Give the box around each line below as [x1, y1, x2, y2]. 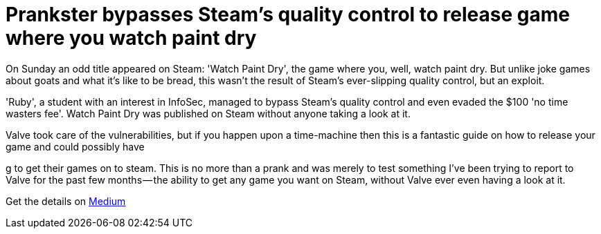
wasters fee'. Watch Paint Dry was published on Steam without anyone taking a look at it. [6, 107, 411, 119]
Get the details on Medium [6, 195, 126, 207]
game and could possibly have [6, 140, 145, 153]
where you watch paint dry [6, 26, 257, 50]
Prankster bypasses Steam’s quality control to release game [6, 3, 570, 26]
